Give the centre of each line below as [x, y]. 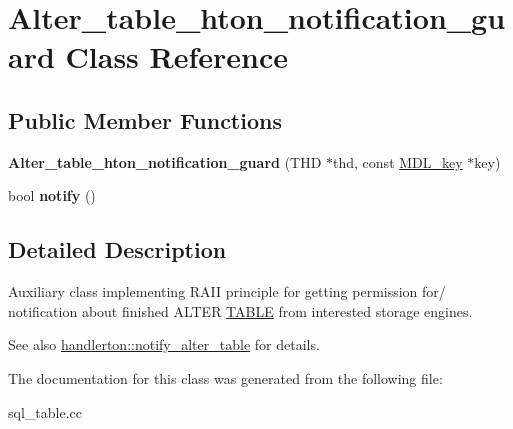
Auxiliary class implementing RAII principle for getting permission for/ [227, 291]
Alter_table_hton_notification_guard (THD [165, 161]
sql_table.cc [45, 411]
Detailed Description [117, 249]
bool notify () [52, 195]
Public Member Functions [145, 119]
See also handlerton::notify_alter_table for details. [164, 344]
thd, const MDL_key [398, 161]
